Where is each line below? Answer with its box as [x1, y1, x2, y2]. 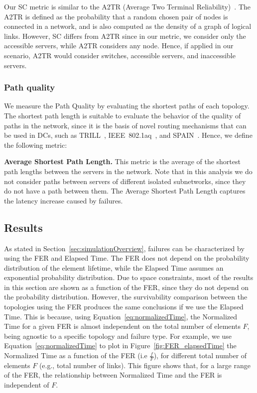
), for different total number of [153, 350, 247, 361]
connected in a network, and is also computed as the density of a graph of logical [4, 21, 252, 31]
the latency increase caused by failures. [4, 195, 123, 205]
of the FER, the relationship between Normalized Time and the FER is [4, 370, 222, 380]
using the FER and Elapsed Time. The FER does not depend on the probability [4, 253, 250, 263]
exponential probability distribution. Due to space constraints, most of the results [4, 272, 254, 283]
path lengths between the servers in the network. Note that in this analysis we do [4, 166, 253, 176]
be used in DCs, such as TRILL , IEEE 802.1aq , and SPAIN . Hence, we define [4, 130, 253, 140]
